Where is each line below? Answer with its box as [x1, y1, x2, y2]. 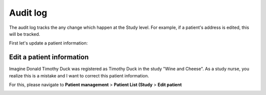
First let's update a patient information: [9, 40, 88, 46]
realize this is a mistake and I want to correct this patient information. [9, 72, 149, 78]
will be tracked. [9, 31, 40, 37]
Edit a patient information [9, 53, 89, 61]
